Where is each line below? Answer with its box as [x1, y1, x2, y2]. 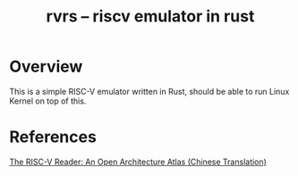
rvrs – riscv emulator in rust [46, 6, 255, 27]
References [9, 127, 97, 147]
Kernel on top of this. [9, 96, 87, 106]
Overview [9, 56, 83, 77]
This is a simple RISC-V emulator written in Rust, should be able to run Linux [9, 86, 290, 96]
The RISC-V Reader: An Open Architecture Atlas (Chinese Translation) [9, 156, 267, 167]
